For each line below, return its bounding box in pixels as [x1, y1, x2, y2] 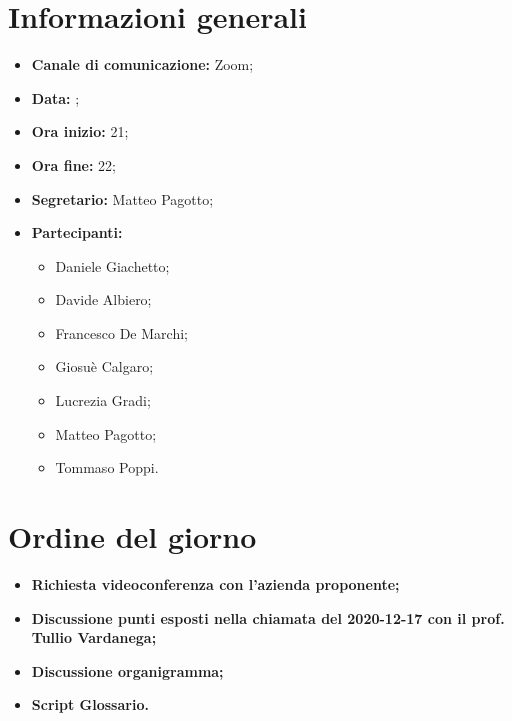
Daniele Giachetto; [55, 255, 170, 276]
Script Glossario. [31, 694, 149, 715]
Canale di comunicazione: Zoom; [31, 54, 254, 75]
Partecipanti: [31, 222, 123, 243]
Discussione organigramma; [31, 660, 224, 681]
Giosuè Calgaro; [55, 356, 154, 377]
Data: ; [31, 87, 80, 108]
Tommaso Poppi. [55, 457, 159, 478]
